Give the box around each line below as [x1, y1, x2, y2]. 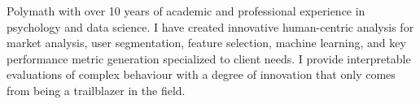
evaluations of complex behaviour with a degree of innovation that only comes [7, 66, 396, 83]
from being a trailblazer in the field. [7, 81, 186, 98]
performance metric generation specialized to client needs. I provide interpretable [7, 50, 411, 67]
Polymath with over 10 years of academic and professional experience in [7, 2, 365, 19]
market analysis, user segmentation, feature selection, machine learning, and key [7, 34, 406, 51]
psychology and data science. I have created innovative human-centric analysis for [7, 18, 414, 35]
